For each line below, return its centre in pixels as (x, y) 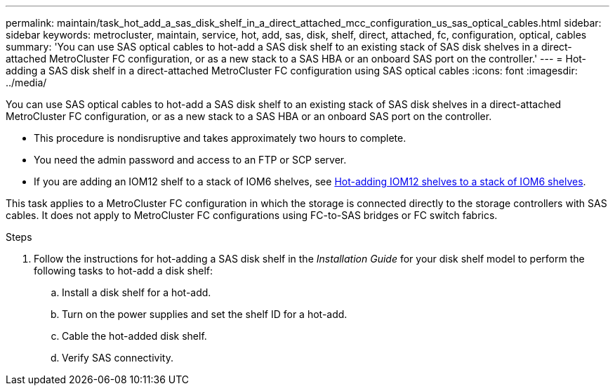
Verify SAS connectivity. (118, 358)
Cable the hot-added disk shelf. (134, 336)
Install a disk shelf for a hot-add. (137, 292)
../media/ (26, 82)
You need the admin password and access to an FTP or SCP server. (190, 160)
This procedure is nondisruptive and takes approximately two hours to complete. (220, 138)
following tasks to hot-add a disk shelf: (123, 271)
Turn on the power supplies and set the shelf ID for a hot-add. (205, 314)
